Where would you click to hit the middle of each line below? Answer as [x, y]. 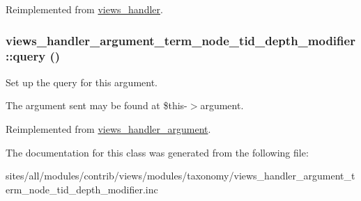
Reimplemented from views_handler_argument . [108, 128]
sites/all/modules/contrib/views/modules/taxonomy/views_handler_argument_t [180, 176]
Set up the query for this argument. [82, 82]
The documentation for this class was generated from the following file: [157, 152]
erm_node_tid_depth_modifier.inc [82, 189]
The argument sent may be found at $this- [97, 105]
